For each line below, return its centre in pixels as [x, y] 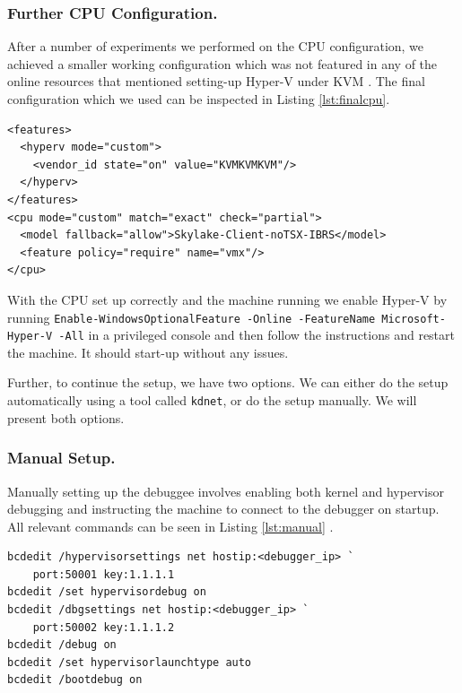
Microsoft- [414, 319]
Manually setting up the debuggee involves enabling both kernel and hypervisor [226, 491]
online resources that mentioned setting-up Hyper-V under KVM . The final [216, 81]
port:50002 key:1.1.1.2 [104, 627]
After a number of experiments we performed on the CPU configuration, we [216, 46]
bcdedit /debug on [62, 645]
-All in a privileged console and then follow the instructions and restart [257, 335]
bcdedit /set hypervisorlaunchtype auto [130, 662]
